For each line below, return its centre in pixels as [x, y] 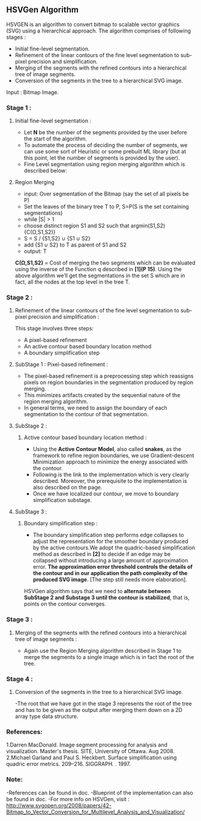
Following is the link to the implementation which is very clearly [111, 475]
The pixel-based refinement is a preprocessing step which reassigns [109, 376]
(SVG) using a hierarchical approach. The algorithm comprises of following [98, 31]
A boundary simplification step [62, 353]
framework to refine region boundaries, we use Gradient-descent [113, 456]
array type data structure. [46, 716]
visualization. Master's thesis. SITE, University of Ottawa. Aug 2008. [91, 751]
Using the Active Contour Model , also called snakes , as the [107, 449]
